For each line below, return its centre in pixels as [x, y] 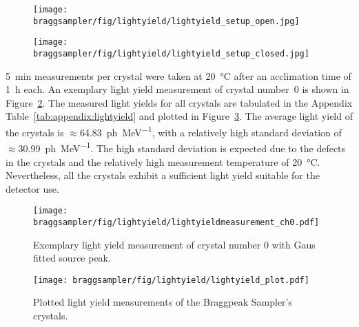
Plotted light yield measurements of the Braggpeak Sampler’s [163, 302]
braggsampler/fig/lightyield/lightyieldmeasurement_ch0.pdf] [176, 222]
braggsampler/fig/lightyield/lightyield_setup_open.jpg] [166, 21]
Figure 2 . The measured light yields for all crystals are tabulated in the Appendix [179, 102]
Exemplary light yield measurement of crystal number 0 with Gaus [174, 244]
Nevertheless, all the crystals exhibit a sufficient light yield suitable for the [163, 175]
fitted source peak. [72, 258]
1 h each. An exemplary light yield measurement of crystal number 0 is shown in [177, 89]
